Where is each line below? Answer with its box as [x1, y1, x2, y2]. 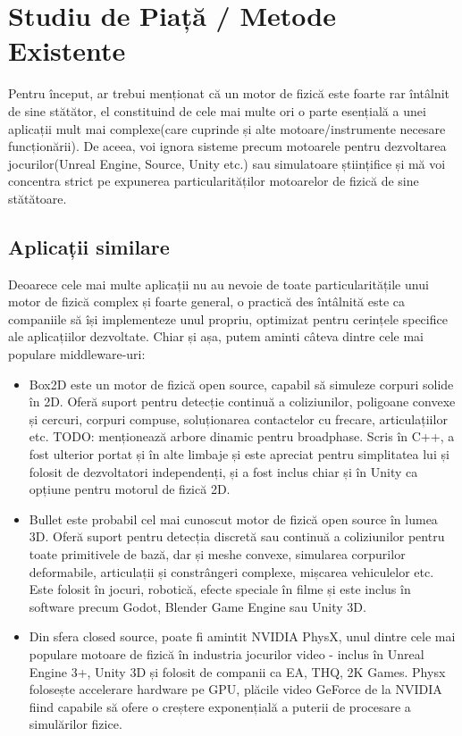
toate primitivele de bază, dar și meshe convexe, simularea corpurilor [29, 544, 406, 563]
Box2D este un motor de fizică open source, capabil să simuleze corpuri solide [29, 374, 454, 393]
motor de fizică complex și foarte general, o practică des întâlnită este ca [8, 292, 406, 311]
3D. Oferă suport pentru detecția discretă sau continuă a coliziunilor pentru [29, 527, 445, 546]
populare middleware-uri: [8, 345, 146, 364]
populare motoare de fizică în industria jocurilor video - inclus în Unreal [29, 644, 424, 663]
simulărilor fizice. [29, 715, 122, 733]
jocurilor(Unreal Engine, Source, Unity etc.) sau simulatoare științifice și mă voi [8, 154, 446, 172]
